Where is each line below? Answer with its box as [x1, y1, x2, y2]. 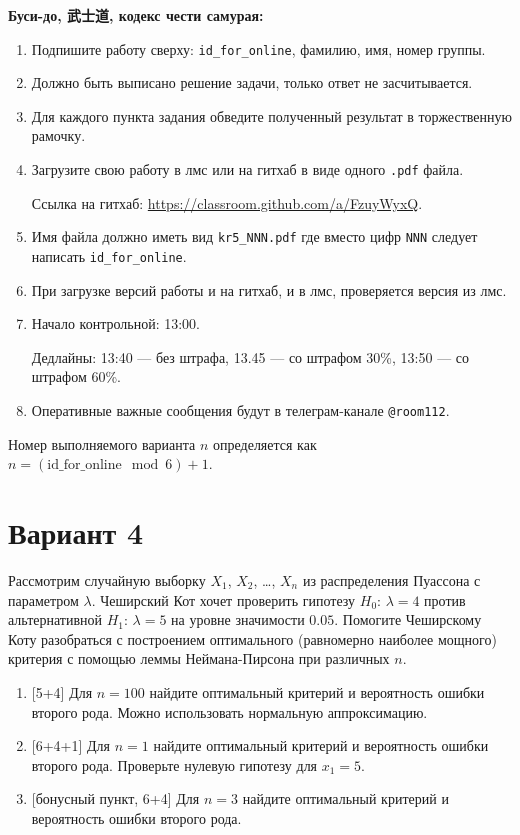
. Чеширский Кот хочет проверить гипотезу [91, 589, 356, 610]
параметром [8, 589, 79, 610]
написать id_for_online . [31, 245, 187, 266]
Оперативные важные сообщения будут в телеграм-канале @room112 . [31, 399, 450, 420]
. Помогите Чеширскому [334, 609, 482, 630]
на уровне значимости [171, 609, 305, 630]
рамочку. [31, 125, 86, 146]
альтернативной [8, 609, 103, 630]
